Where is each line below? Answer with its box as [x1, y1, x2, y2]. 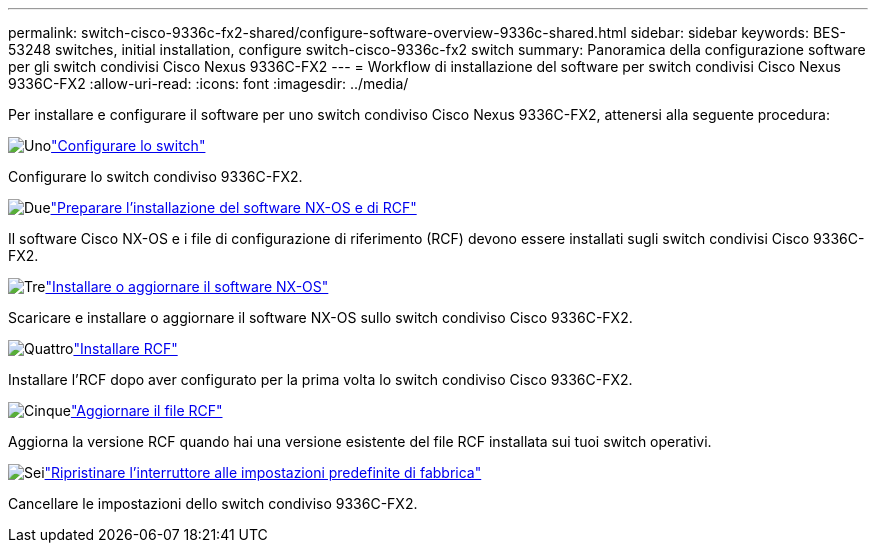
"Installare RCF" [73, 340, 178, 357]
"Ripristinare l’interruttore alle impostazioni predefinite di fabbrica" [44, 464, 482, 481]
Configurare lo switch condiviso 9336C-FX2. [8, 168, 303, 185]
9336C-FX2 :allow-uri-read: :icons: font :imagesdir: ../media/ [8, 75, 409, 92]
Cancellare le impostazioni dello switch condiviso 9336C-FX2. [8, 495, 418, 512]
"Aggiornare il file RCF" [70, 402, 223, 419]
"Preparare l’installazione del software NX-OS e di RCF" [50, 199, 417, 216]
